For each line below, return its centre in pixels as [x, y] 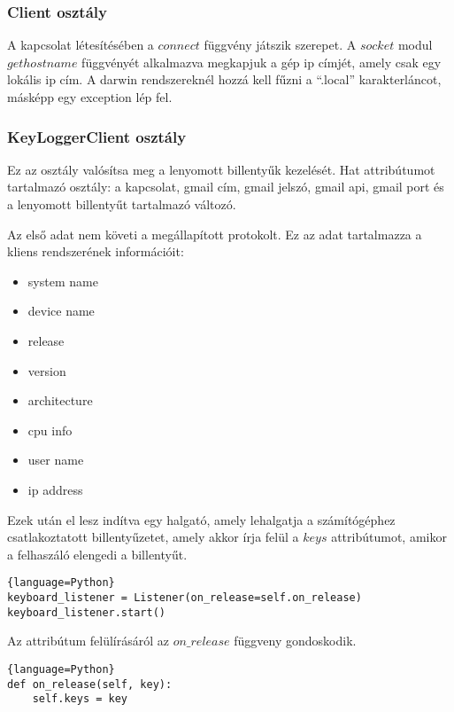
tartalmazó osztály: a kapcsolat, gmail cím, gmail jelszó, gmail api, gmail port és [226, 187]
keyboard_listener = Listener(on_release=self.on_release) [185, 597]
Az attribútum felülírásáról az [88, 641]
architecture [60, 400]
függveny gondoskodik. [295, 641]
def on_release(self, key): [90, 684]
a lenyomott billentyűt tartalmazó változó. [122, 204]
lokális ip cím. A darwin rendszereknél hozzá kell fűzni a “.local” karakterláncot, [224, 79]
